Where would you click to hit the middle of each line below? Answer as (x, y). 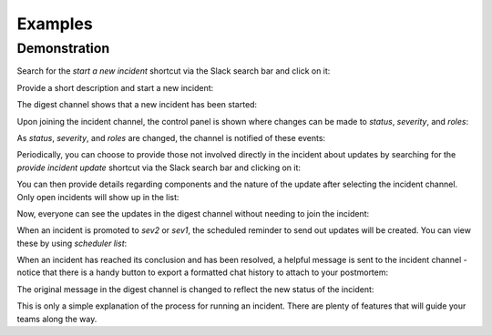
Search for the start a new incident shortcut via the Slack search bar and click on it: (174, 71)
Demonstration (63, 48)
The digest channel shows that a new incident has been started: (137, 105)
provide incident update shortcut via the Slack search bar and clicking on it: (159, 167)
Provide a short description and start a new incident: (115, 87)
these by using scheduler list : (72, 243)
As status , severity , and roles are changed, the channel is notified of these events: (171, 137)
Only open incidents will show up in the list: (98, 197)
